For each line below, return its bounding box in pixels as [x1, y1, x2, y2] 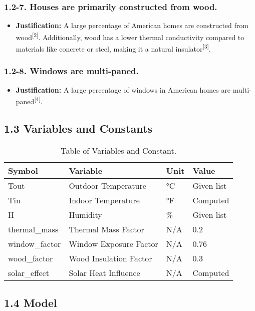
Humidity [69, 208, 102, 220]
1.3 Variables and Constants [4, 120, 152, 136]
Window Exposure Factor [69, 237, 158, 249]
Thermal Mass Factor [69, 223, 144, 235]
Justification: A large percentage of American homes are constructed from [16, 20, 248, 31]
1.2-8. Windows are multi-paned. [4, 65, 139, 77]
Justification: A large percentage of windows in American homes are [16, 84, 231, 95]
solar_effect [8, 266, 49, 278]
